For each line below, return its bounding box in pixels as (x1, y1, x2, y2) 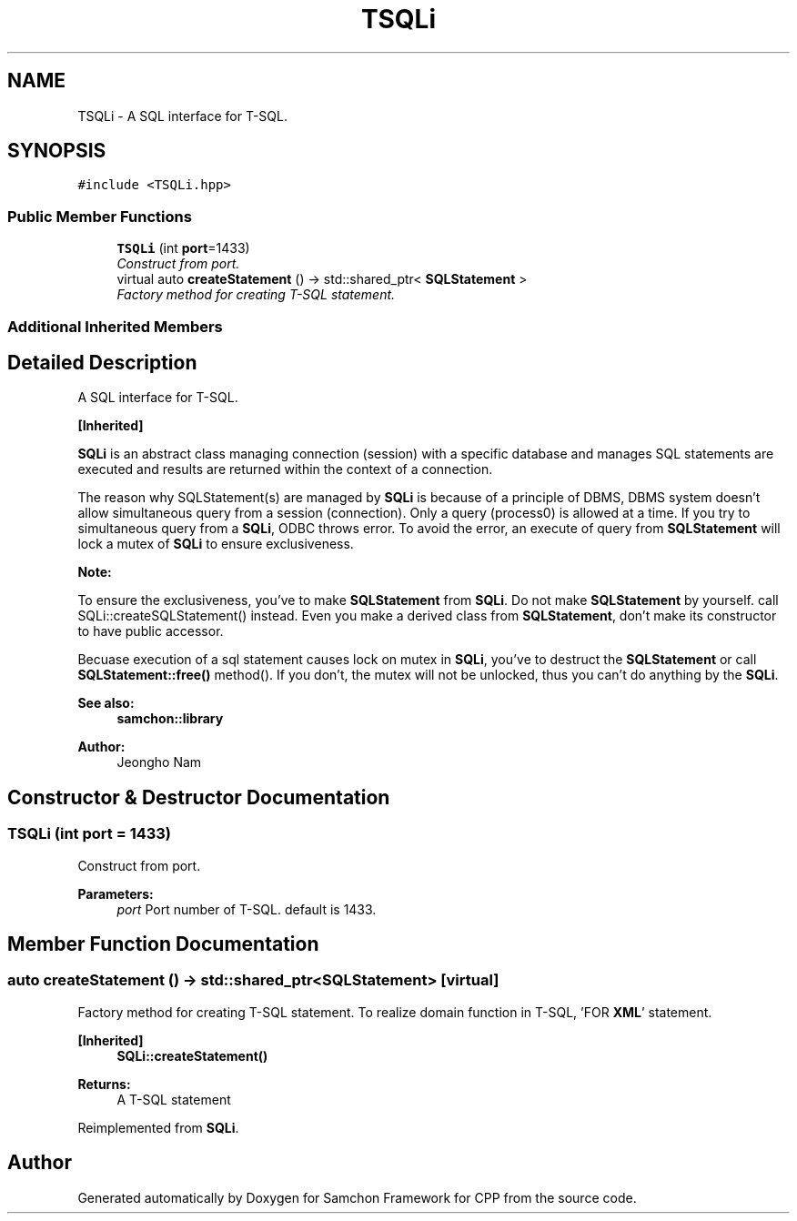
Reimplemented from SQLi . (77, 1119, 239, 1135)
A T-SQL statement (116, 1091, 231, 1107)
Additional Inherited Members (7, 317, 223, 336)
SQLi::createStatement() (116, 1047, 268, 1064)
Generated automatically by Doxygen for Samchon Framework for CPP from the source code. (77, 1189, 637, 1206)
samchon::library (116, 711, 224, 727)
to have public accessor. (77, 623, 224, 640)
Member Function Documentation (7, 933, 319, 956)
